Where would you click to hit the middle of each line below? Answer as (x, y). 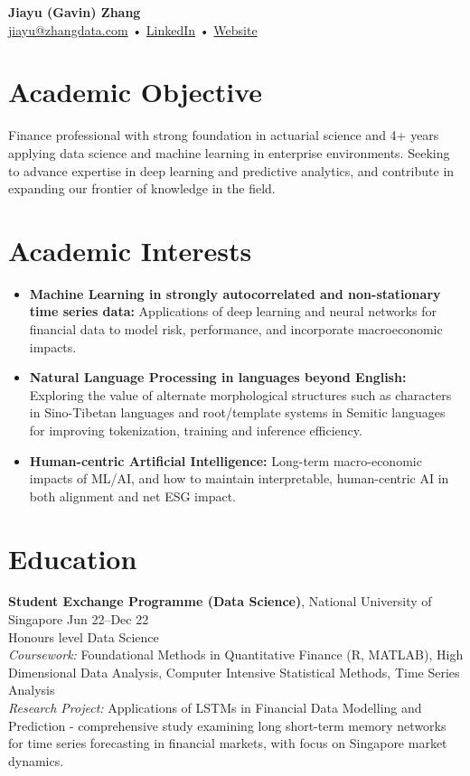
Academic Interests (130, 250)
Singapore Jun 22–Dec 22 (79, 619)
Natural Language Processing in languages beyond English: (218, 377)
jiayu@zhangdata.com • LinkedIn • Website (133, 29)
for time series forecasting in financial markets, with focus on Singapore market (228, 743)
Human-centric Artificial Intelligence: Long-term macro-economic (226, 460)
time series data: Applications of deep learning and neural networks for (233, 311)
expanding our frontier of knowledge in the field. (142, 188)
